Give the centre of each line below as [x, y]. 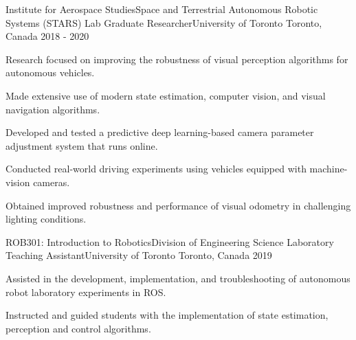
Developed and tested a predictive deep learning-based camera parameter [160, 132]
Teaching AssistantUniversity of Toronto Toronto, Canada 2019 [139, 255]
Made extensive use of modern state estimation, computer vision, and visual [166, 95]
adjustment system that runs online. [82, 145]
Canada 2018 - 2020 [47, 36]
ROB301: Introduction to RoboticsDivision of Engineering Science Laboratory [170, 241]
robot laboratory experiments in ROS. [86, 292]
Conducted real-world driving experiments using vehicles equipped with [156, 169]
